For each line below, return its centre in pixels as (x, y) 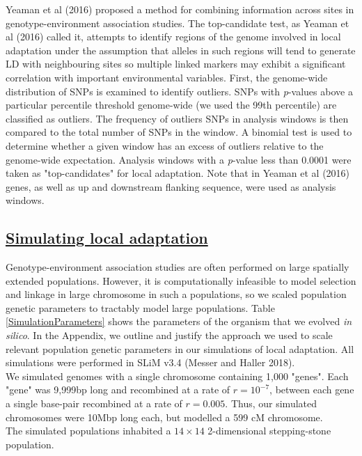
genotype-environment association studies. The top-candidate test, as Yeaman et (178, 23)
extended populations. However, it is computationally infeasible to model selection (181, 280)
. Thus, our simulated (271, 403)
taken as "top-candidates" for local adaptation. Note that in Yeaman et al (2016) (178, 173)
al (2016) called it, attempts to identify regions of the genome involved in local (173, 37)
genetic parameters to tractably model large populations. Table (140, 307)
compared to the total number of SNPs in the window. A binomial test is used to (179, 132)
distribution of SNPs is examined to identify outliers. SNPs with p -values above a (179, 91)
